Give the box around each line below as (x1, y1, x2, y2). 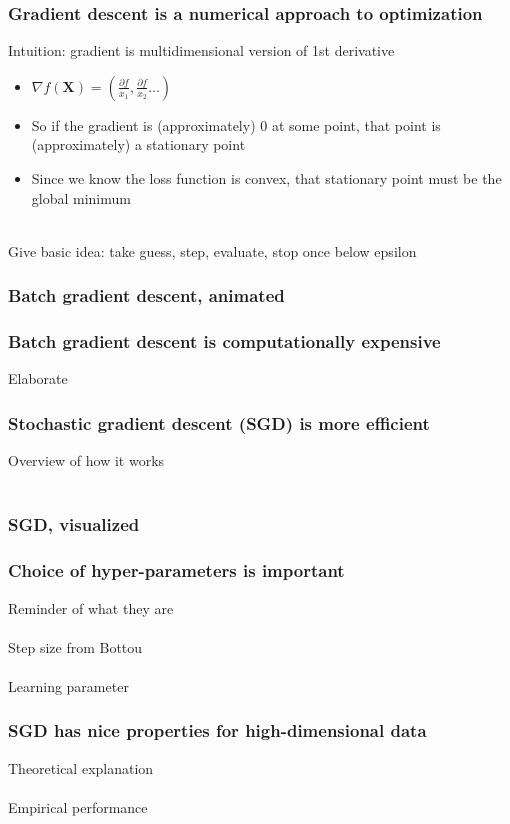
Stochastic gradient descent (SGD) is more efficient (8, 410, 430, 435)
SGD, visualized (8, 512, 140, 537)
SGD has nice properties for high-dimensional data (8, 718, 427, 743)
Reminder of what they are (8, 597, 174, 618)
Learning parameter (8, 675, 129, 696)
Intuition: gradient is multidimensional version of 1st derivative (8, 40, 395, 61)
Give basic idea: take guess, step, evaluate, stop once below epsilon (8, 240, 417, 261)
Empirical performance (8, 796, 148, 817)
